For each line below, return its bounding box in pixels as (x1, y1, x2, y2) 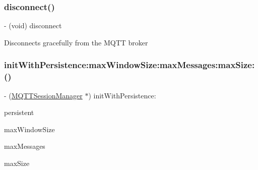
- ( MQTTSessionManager (4, 90, 83, 100)
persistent (4, 107, 34, 118)
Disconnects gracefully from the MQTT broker (4, 37, 148, 47)
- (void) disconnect (4, 20, 62, 31)
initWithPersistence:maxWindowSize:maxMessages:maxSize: (4, 59, 255, 71)
